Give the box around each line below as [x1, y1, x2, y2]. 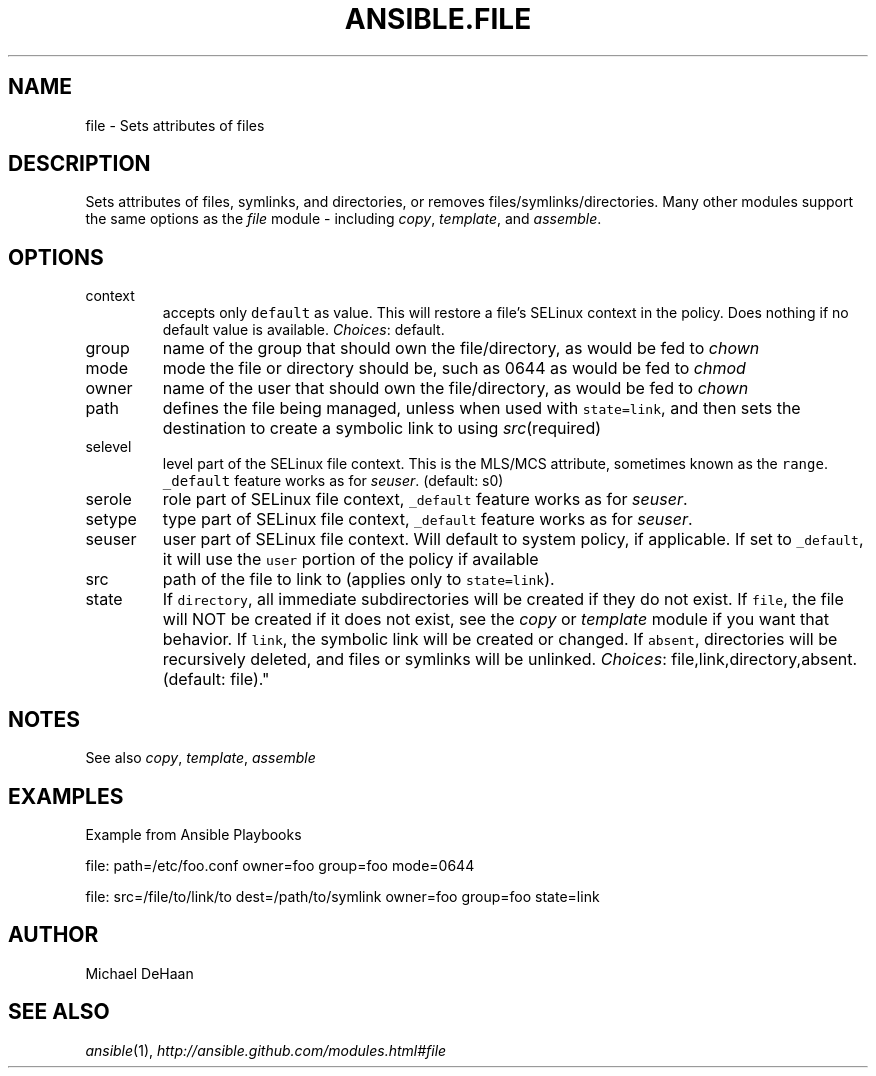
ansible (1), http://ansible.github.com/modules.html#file [85, 1041, 447, 1059]
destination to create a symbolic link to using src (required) [162, 418, 602, 439]
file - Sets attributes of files [85, 116, 265, 134]
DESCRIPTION [8, 151, 151, 177]
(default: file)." [162, 669, 270, 690]
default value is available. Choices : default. [162, 321, 445, 339]
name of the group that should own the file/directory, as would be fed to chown [162, 338, 760, 359]
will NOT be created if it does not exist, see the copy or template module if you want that [162, 609, 829, 630]
